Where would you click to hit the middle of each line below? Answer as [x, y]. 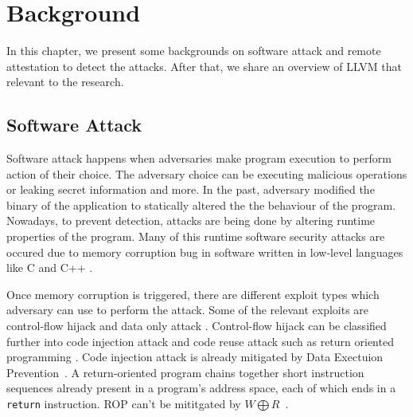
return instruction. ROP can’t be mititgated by [124, 404]
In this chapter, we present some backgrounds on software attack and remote [194, 51]
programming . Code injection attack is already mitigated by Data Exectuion [195, 357]
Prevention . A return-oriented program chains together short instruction [185, 372]
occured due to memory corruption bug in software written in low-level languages [205, 252]
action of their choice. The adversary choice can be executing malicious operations [207, 173]
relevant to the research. [65, 82]
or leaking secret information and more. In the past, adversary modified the [191, 189]
